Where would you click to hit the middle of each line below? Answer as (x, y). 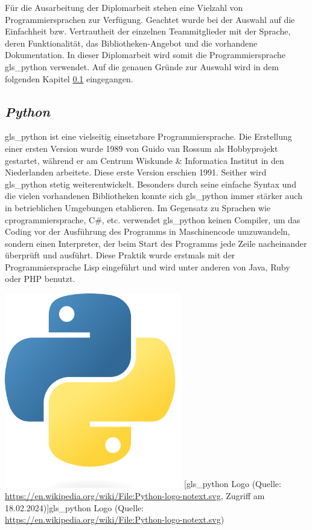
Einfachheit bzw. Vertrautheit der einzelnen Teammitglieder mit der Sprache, (148, 31)
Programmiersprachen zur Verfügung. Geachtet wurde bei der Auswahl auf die (150, 19)
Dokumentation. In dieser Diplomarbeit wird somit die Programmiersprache (145, 55)
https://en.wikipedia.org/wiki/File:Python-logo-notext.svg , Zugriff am (135, 496)
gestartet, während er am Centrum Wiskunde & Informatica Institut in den (145, 160)
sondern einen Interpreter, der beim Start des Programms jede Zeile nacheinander (156, 243)
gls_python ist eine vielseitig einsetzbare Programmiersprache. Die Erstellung (148, 136)
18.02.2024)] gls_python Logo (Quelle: (75, 507)
